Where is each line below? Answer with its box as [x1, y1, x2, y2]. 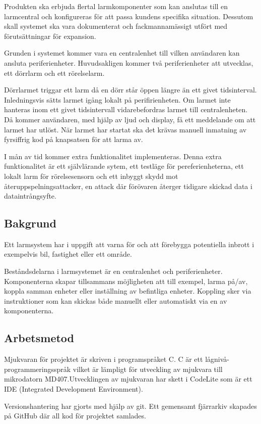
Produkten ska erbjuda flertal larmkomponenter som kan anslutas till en [4, 1, 228, 11]
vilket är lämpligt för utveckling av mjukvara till [73, 363, 223, 374]
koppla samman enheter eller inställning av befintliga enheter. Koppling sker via [4, 286, 251, 296]
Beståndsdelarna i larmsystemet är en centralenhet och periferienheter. [4, 266, 223, 276]
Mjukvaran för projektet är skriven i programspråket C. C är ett [4, 354, 203, 364]
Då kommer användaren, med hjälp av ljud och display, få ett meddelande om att [4, 114, 256, 124]
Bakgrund [4, 215, 56, 231]
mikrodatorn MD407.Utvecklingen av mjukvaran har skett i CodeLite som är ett [4, 373, 252, 384]
